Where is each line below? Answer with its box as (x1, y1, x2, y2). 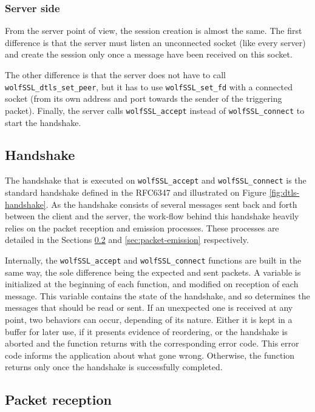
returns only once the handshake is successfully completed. (5, 360, 223, 373)
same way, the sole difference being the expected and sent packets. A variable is (5, 265, 301, 278)
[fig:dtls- (269, 185, 300, 198)
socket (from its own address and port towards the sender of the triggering (5, 92, 282, 105)
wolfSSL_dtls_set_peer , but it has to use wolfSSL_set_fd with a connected (5, 80, 293, 93)
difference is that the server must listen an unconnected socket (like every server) (5, 36, 306, 48)
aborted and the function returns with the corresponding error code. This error (5, 337, 299, 350)
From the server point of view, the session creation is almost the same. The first (5, 24, 302, 37)
